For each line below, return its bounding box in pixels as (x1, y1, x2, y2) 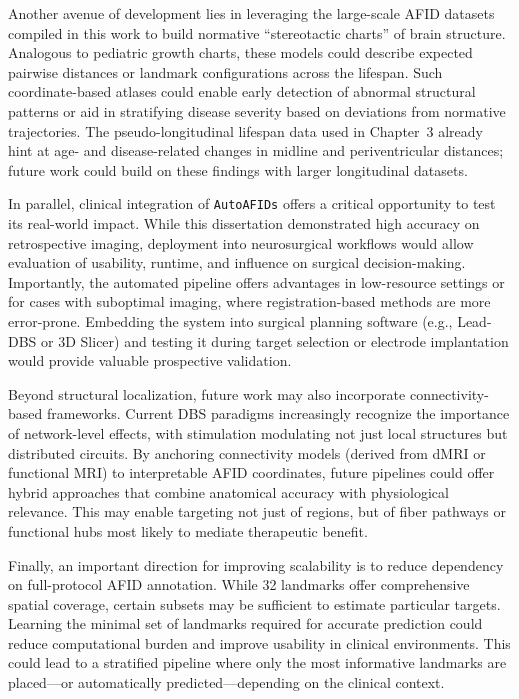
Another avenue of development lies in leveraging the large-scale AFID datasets (8, 3, 495, 23)
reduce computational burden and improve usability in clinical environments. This (8, 632, 511, 653)
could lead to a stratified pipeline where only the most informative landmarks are (8, 652, 507, 673)
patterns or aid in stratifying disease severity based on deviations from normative (8, 100, 506, 121)
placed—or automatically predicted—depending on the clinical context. (8, 672, 445, 693)
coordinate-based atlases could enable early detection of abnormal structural (8, 81, 476, 102)
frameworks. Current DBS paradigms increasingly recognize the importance (46, 403, 510, 424)
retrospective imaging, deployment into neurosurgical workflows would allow (8, 232, 474, 253)
